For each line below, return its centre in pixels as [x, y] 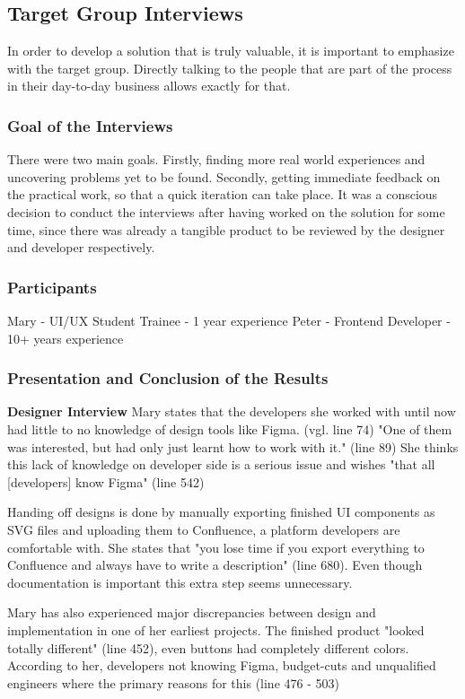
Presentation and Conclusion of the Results [168, 378]
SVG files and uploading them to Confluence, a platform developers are [204, 529]
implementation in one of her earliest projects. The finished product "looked [216, 629]
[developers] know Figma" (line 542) [106, 481]
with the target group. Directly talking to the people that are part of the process [230, 68]
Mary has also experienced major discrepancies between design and [192, 612]
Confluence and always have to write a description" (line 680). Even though [215, 565]
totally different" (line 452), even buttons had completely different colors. [208, 647]
